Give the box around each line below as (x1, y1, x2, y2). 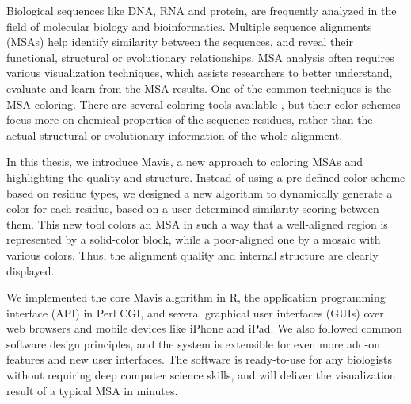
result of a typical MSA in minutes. (6, 382, 178, 398)
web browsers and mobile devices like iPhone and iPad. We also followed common (6, 320, 402, 337)
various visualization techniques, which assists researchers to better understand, (6, 64, 393, 81)
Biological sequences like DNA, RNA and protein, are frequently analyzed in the (6, 2, 397, 18)
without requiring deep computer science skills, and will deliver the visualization (6, 367, 396, 383)
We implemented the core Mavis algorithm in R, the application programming (6, 289, 386, 306)
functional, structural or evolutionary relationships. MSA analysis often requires (6, 48, 394, 65)
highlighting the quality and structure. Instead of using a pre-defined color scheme (6, 168, 405, 185)
